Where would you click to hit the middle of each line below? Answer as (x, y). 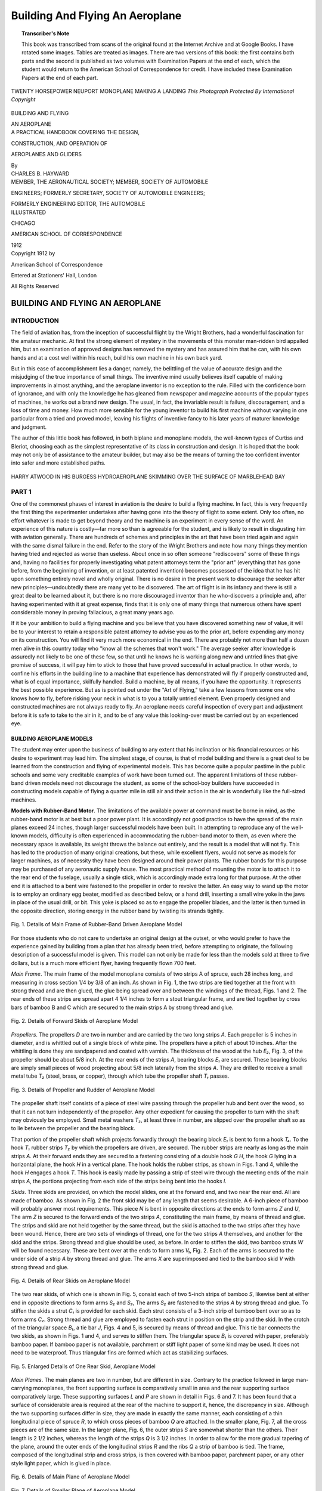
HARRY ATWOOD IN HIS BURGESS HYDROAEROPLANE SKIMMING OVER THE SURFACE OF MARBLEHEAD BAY (148, 477)
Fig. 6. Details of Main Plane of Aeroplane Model (70, 1477)
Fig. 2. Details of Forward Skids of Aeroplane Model (75, 1021)
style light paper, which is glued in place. (61, 1463)
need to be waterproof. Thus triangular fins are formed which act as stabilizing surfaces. (120, 1353)
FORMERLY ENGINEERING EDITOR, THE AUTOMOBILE (78, 204)
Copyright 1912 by (33, 253)
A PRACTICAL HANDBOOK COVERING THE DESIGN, (75, 132)
